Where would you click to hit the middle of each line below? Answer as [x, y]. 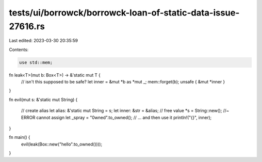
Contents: [19, 49]
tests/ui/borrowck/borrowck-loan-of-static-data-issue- [124, 13]
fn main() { [20, 137]
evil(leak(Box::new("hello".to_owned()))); [62, 144]
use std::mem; [36, 62]
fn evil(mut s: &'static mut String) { [43, 99]
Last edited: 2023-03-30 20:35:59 [43, 41]
